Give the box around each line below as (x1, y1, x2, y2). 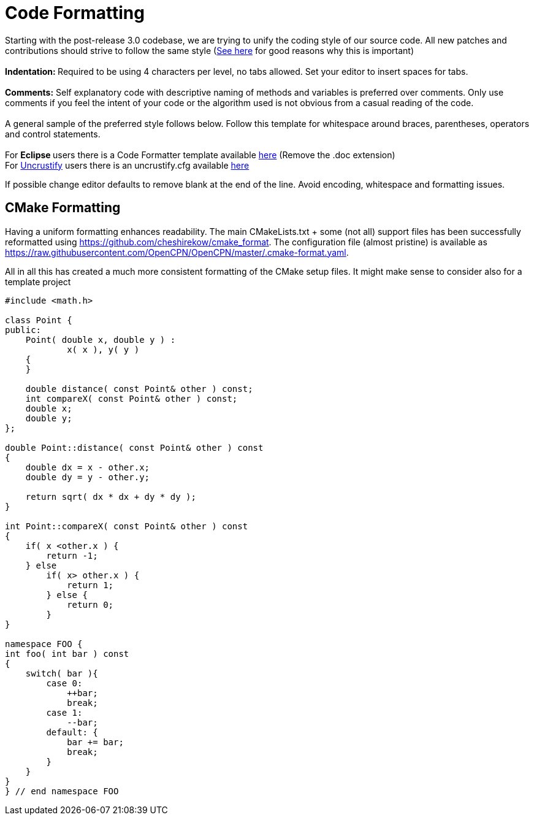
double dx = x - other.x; (25, 462, 150, 472)
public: (5, 324, 42, 335)
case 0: (46, 678, 83, 688)
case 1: (46, 707, 83, 718)
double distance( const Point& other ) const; (25, 383, 253, 394)
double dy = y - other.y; (25, 472, 150, 482)
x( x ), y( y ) (67, 344, 140, 354)
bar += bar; (67, 737, 124, 747)
